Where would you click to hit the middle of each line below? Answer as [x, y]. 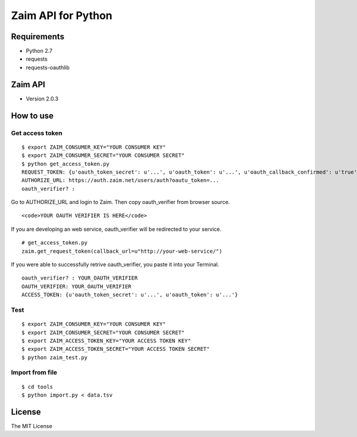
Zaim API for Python [62, 15]
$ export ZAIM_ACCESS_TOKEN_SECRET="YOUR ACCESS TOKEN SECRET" [116, 349]
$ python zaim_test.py [55, 357]
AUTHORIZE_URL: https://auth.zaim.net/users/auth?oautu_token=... [120, 180]
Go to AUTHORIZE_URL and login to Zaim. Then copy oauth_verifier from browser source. [120, 202]
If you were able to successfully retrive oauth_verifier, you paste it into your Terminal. [115, 265]
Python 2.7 [39, 51]
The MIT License [32, 426]
